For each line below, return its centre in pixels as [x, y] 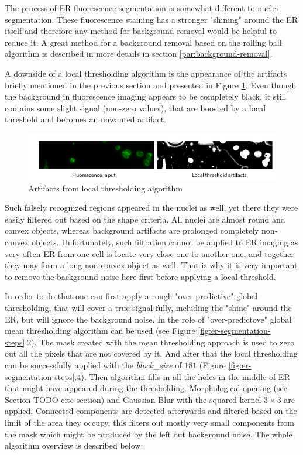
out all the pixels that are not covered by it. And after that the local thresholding [151, 353]
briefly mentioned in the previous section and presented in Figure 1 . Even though [151, 85]
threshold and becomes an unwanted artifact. [85, 119]
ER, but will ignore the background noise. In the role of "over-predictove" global [148, 319]
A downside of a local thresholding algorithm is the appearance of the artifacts [146, 73]
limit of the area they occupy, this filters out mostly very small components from [149, 422]
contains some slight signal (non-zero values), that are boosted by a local [135, 107]
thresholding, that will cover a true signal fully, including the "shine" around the [148, 308]
